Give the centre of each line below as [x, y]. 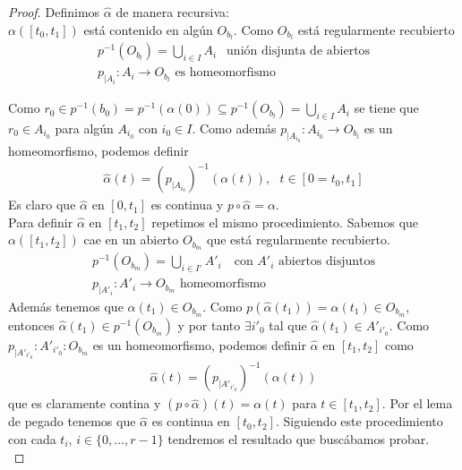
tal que [288, 325]
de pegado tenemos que [72, 421]
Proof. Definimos [54, 12]
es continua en [191, 421]
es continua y [187, 205]
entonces [31, 325]
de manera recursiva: [172, 12]
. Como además [234, 128]
